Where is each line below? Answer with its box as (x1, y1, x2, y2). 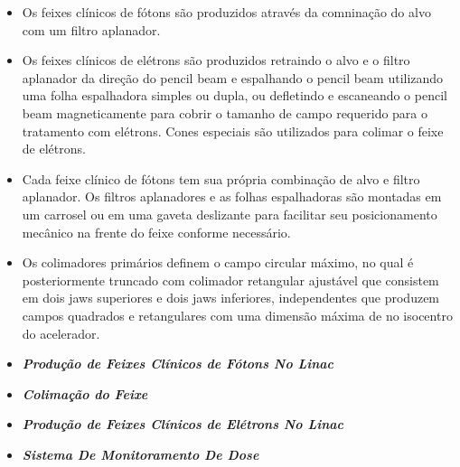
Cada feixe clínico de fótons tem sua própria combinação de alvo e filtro (22, 169, 420, 188)
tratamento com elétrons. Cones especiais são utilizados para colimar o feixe (22, 121, 444, 140)
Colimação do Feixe (22, 384, 148, 403)
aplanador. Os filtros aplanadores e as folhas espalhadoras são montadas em (22, 187, 442, 206)
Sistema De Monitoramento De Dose (22, 444, 259, 463)
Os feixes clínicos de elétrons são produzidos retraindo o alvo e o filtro (22, 51, 410, 70)
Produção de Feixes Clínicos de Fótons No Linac (22, 354, 334, 373)
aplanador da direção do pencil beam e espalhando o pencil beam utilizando (22, 68, 444, 87)
